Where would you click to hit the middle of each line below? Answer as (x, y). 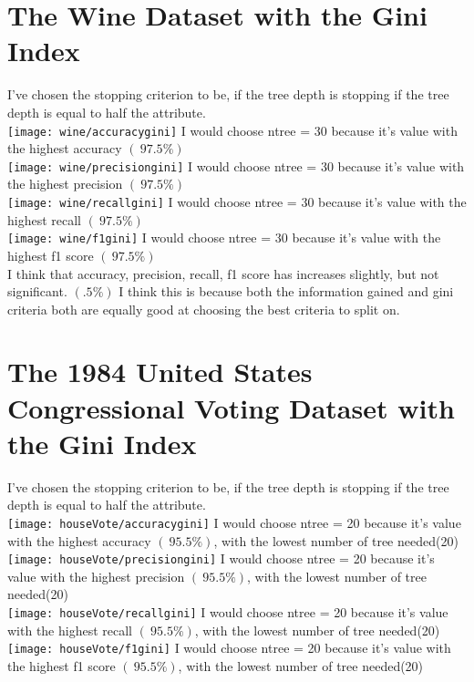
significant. (37, 291)
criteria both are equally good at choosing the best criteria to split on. (204, 309)
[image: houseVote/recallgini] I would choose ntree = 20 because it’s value (228, 612)
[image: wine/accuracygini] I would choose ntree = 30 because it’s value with (232, 130)
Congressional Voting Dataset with (231, 407)
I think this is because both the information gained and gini (286, 291)
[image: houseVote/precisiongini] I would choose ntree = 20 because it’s (221, 558)
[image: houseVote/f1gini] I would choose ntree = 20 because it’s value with (229, 648)
